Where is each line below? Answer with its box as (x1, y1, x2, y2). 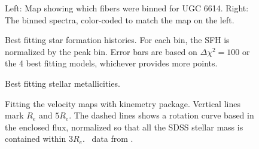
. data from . (82, 132, 133, 145)
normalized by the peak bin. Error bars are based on (5, 45, 197, 57)
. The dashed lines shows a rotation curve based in (69, 109, 254, 121)
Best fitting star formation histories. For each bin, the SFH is (5, 34, 230, 46)
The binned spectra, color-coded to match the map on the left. (5, 13, 234, 26)
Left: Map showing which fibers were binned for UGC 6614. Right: (5, 2, 249, 14)
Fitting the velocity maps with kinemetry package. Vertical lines (5, 97, 240, 110)
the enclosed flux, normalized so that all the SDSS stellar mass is (5, 120, 243, 133)
